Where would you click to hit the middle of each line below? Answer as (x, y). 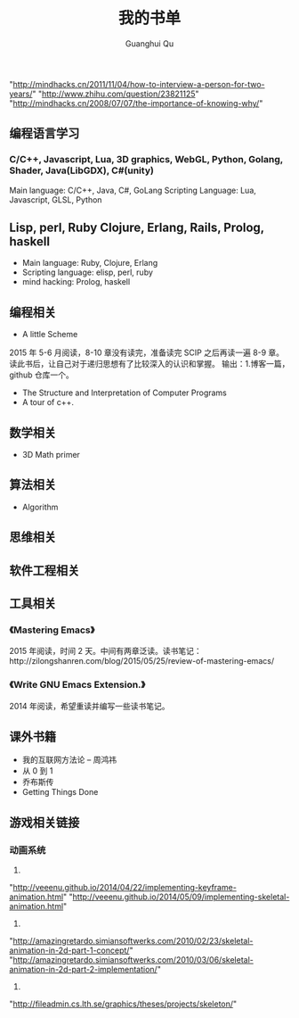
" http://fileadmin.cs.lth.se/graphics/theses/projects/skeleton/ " (123, 1004)
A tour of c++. (48, 402)
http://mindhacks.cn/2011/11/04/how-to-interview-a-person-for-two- (139, 84)
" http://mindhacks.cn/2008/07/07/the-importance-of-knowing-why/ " (136, 103)
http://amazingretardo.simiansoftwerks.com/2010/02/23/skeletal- (133, 941)
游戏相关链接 (44, 822)
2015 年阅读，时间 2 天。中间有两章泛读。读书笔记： (105, 651)
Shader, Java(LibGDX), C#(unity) (81, 170)
